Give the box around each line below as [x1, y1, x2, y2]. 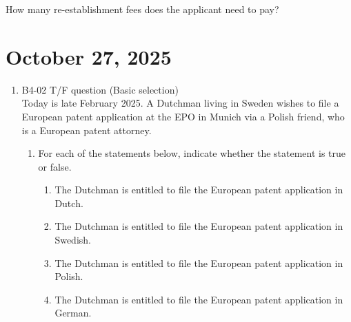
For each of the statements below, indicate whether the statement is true [38, 146, 346, 160]
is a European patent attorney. [21, 122, 152, 137]
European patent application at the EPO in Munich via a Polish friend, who [21, 109, 345, 123]
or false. [38, 159, 72, 173]
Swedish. [54, 233, 91, 247]
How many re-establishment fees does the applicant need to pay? [6, 2, 279, 16]
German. [54, 305, 92, 320]
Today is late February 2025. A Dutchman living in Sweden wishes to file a [21, 96, 339, 110]
